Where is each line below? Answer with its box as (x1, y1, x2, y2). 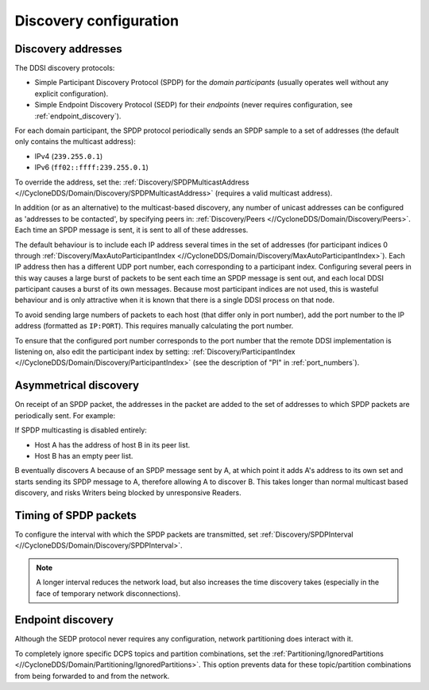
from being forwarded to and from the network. (14, 671, 170, 680)
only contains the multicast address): (14, 137, 137, 146)
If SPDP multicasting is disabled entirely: (14, 425, 147, 435)
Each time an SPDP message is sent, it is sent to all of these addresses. (14, 225, 249, 235)
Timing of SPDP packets (14, 509, 137, 522)
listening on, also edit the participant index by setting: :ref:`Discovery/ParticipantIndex (14, 347, 296, 357)
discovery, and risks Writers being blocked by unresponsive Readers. (14, 488, 242, 498)
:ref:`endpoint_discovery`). (34, 111, 122, 121)
